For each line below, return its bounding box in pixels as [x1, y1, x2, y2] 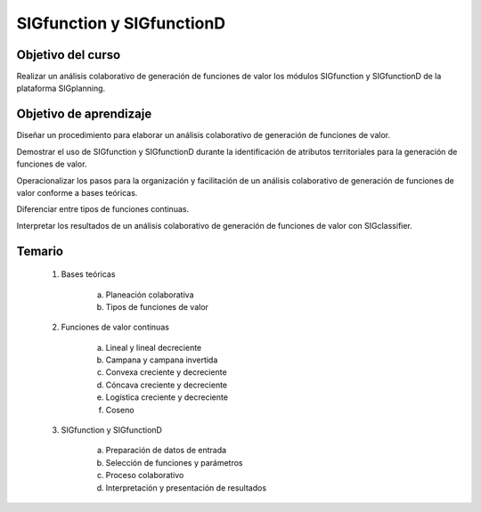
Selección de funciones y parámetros [105, 457, 243, 467]
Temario [16, 243, 64, 258]
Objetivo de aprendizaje [16, 107, 152, 122]
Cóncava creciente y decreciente [105, 379, 228, 390]
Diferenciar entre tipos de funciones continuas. [16, 204, 190, 215]
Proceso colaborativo [105, 470, 184, 481]
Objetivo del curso [16, 47, 121, 62]
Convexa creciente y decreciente [105, 367, 227, 378]
